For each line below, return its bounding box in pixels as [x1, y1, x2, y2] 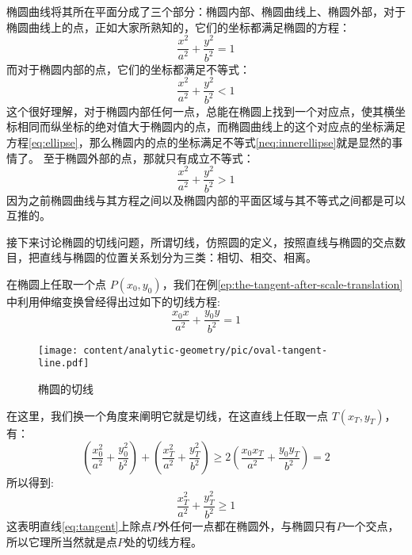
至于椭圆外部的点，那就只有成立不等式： [43, 149, 254, 166]
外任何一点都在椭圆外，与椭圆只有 [158, 518, 337, 534]
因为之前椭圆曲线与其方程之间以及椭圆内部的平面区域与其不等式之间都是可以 [6, 191, 406, 208]
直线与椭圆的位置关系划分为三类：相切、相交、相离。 [39, 249, 317, 266]
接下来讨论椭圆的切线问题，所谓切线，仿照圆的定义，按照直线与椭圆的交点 [6, 233, 395, 250]
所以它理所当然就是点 [6, 533, 117, 549]
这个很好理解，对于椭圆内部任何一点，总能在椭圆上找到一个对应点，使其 [6, 102, 383, 119]
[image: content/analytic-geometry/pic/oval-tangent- [38, 344, 328, 356]
